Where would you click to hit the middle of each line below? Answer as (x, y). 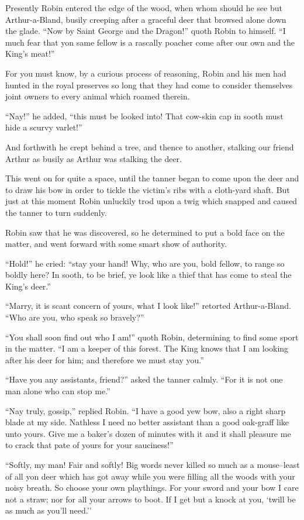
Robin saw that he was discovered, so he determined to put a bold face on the (145, 232)
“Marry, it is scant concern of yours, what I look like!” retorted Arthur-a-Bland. (148, 306)
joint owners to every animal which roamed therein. (98, 96)
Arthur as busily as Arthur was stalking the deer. (94, 158)
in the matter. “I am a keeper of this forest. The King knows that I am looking (147, 348)
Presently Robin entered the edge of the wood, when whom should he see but (144, 8)
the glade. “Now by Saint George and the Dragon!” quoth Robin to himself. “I (146, 31)
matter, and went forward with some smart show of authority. (116, 244)
